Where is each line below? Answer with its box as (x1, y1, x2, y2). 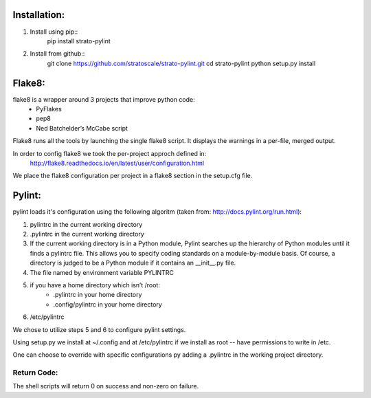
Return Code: (12, 368, 58, 377)
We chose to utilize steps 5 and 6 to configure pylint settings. (12, 325, 186, 333)
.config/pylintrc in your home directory (53, 300, 163, 309)
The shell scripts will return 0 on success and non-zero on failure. (12, 382, 199, 390)
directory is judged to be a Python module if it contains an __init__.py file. (30, 258, 236, 267)
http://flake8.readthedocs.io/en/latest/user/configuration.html (30, 159, 205, 167)
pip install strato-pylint (47, 36, 111, 45)
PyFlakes (36, 104, 62, 113)
